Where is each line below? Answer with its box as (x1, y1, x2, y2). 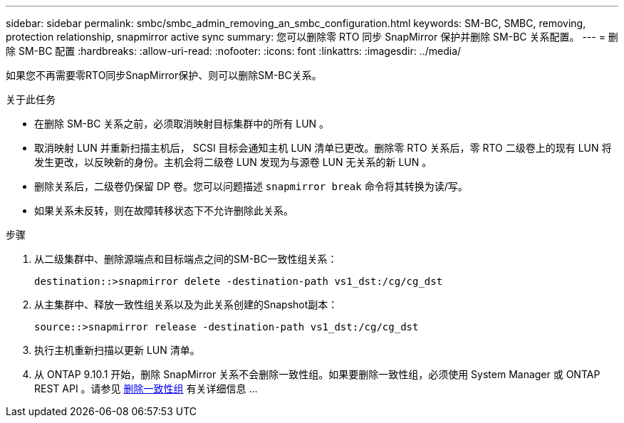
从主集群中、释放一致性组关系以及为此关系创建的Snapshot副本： (34, 298, 338, 310)
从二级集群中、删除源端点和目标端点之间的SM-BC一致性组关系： (34, 253, 338, 265)
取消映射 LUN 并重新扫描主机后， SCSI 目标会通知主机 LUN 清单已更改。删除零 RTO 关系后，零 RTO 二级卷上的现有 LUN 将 (34, 142, 612, 154)
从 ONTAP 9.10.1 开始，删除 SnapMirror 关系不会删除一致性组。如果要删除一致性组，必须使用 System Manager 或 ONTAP (34, 368, 600, 380)
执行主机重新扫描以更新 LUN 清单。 (34, 344, 200, 356)
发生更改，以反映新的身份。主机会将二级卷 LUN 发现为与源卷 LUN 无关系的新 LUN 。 (34, 156, 432, 168)
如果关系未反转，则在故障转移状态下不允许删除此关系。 (34, 204, 293, 216)
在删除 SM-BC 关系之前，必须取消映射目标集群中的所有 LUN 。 (34, 117, 330, 130)
